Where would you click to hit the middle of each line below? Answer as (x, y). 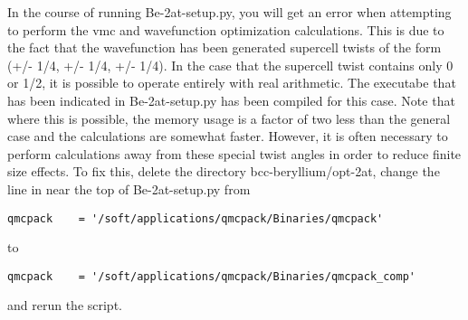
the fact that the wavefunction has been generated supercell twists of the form (224, 47)
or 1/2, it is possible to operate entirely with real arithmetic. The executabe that (232, 83)
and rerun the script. (65, 305)
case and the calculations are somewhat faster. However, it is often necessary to (228, 136)
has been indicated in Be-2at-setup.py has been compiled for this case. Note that (231, 100)
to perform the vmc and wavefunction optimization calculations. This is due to (226, 29)
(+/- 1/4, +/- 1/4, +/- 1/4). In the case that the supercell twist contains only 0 (230, 65)
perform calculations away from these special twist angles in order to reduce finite (234, 153)
